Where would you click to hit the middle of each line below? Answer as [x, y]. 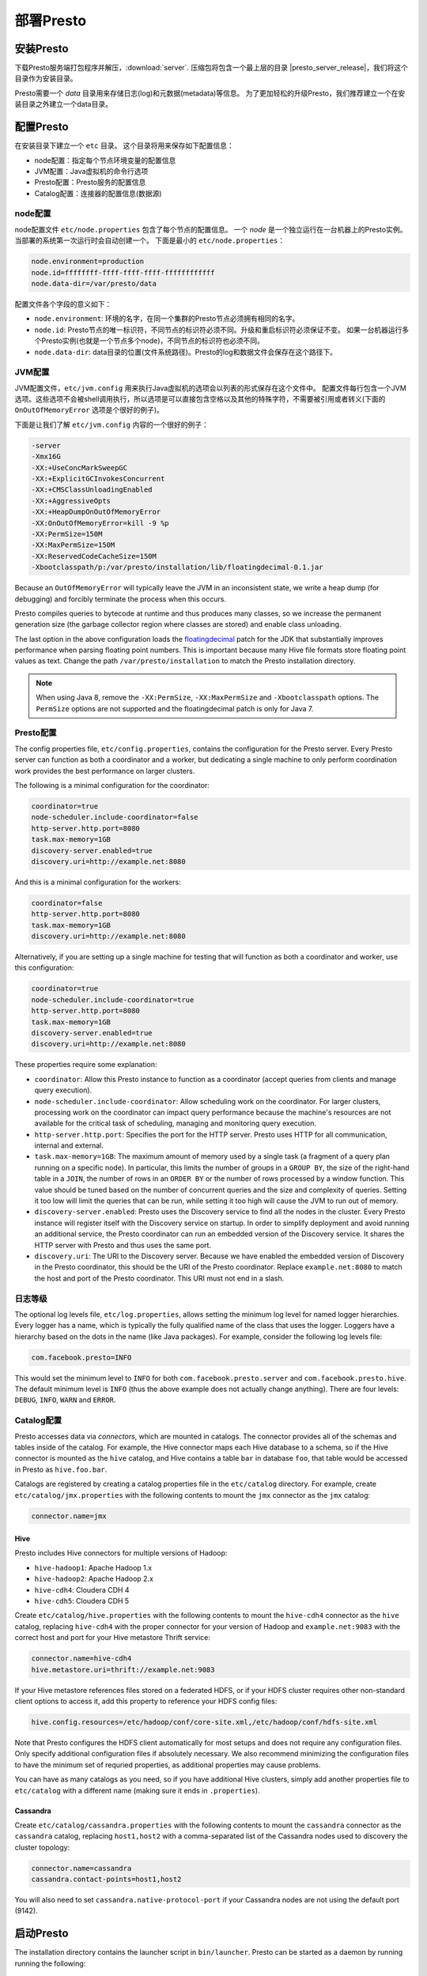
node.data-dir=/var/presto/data [94, 283]
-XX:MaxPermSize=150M [73, 545]
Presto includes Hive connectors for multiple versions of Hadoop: [121, 1553]
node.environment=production [88, 262]
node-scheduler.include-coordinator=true [113, 999]
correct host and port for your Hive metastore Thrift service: [113, 1638]
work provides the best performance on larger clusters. [105, 771]
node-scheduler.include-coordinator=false [115, 817]
